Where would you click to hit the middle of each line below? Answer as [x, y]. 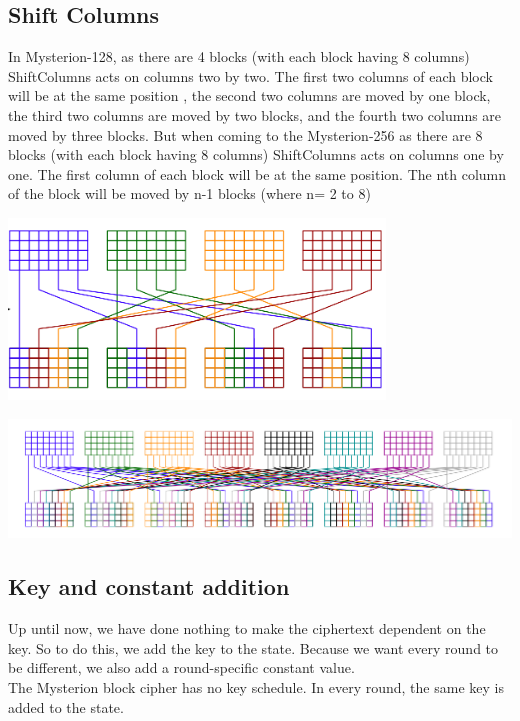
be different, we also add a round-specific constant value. [181, 667]
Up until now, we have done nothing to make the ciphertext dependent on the [247, 628]
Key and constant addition [149, 586]
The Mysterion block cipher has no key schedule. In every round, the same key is [256, 686]
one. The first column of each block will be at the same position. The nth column [257, 173]
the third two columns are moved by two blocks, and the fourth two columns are [255, 114]
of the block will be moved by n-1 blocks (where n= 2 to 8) [189, 193]
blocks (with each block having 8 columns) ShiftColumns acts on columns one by [256, 154]
